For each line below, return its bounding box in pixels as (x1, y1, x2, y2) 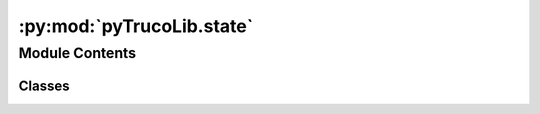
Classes (18, 77, 70, 94)
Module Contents (18, 44, 137, 62)
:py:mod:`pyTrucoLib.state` (18, 15, 254, 37)
